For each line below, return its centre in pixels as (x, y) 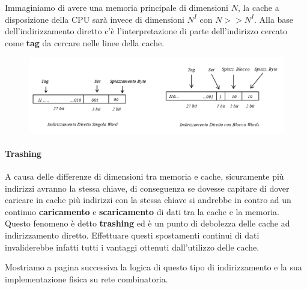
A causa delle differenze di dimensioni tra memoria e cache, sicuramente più (144, 176)
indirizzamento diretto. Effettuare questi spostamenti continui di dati (132, 235)
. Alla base (274, 19)
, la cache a (258, 7)
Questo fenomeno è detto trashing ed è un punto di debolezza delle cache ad (147, 223)
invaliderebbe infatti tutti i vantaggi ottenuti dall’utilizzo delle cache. (132, 247)
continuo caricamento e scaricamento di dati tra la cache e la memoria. (142, 211)
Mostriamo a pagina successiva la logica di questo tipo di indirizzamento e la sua (153, 267)
